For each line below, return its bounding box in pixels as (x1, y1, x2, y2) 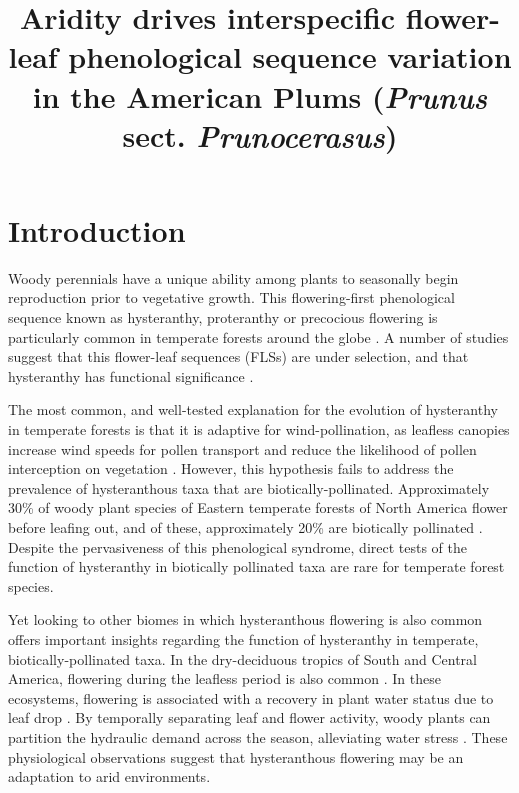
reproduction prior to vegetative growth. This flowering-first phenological (8, 287, 455, 308)
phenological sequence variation (68, 36, 512, 77)
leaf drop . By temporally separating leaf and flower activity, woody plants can (8, 707, 491, 728)
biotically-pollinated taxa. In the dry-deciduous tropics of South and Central (8, 648, 477, 669)
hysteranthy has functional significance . (8, 365, 254, 386)
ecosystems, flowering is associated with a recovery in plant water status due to (8, 687, 494, 708)
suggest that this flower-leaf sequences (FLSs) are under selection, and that (8, 346, 469, 367)
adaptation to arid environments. (8, 766, 211, 787)
